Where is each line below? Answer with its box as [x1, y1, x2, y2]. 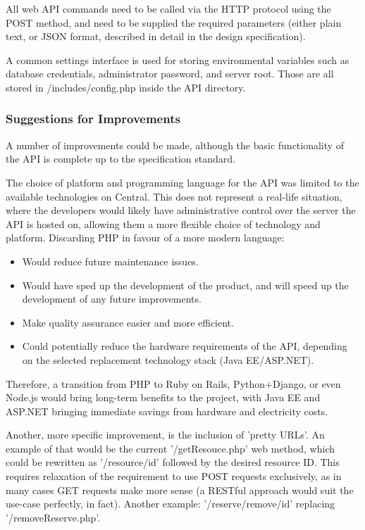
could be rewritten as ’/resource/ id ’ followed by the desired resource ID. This [6, 455, 340, 469]
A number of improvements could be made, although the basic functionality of [6, 137, 345, 152]
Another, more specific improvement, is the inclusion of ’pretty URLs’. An [6, 427, 325, 442]
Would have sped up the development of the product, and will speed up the [22, 277, 349, 292]
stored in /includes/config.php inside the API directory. [6, 80, 246, 94]
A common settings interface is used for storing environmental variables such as [6, 52, 349, 67]
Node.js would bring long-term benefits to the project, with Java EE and [6, 390, 321, 405]
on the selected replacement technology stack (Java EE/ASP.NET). [22, 352, 314, 367]
